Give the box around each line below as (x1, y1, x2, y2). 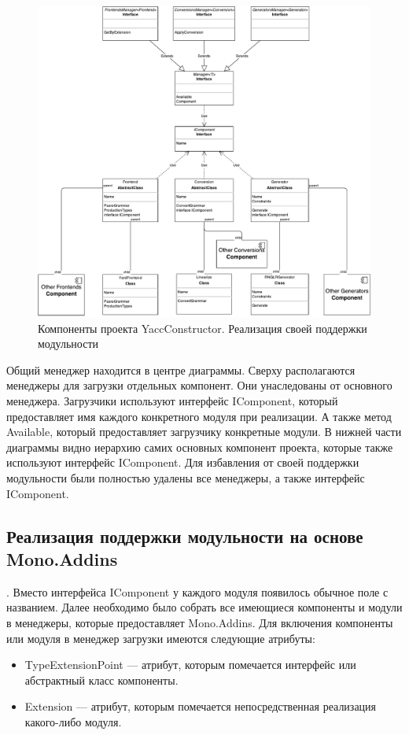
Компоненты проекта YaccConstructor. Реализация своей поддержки (38, 319, 367, 336)
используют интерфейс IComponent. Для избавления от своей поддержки (6, 454, 359, 471)
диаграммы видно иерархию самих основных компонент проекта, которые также (6, 438, 393, 455)
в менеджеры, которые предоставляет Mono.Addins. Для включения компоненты (6, 614, 393, 630)
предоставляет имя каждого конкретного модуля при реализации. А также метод (6, 408, 392, 424)
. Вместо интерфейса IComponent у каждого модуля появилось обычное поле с (6, 583, 389, 600)
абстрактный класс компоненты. (24, 671, 179, 688)
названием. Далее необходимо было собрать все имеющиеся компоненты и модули (6, 599, 403, 615)
